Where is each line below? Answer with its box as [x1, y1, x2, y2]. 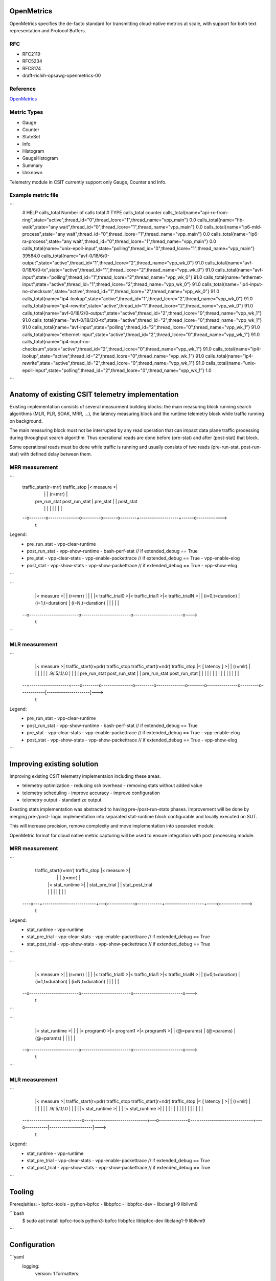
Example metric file [9, 192, 59, 199]
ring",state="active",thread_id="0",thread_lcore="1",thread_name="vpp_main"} [22, 217, 189, 223]
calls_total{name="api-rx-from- [163, 210, 229, 216]
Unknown [22, 170, 43, 176]
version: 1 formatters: [35, 1270, 80, 1276]
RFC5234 [22, 58, 43, 64]
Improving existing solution [9, 759, 99, 768]
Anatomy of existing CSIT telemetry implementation [9, 390, 179, 399]
